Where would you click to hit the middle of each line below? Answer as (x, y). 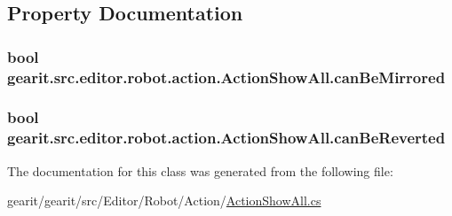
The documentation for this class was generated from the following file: (200, 170)
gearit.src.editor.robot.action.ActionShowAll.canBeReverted (226, 138)
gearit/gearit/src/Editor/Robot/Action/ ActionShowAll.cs (164, 201)
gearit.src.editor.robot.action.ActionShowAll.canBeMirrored (226, 77)
